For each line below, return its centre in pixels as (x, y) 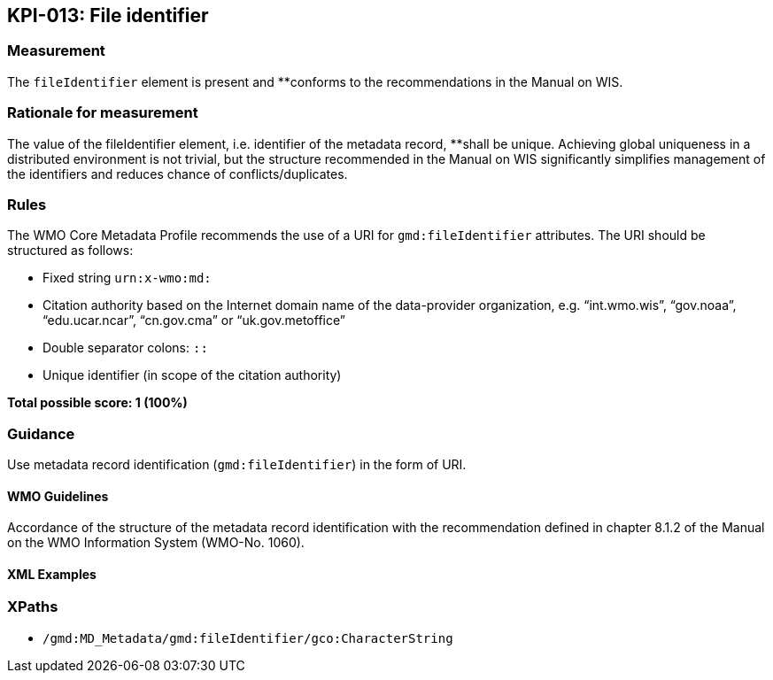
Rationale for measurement (103, 113)
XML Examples (52, 574)
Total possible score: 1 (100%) (97, 403)
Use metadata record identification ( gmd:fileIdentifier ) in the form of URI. (237, 465)
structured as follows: (70, 251)
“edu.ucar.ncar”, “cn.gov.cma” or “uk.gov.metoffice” (194, 321)
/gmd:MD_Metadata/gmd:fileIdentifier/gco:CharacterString (248, 638)
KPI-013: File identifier (108, 15)
